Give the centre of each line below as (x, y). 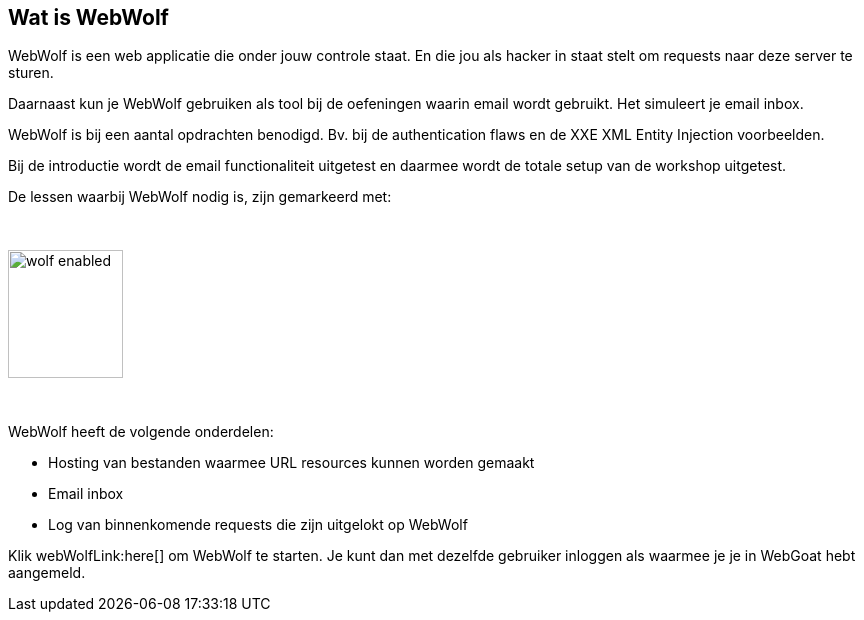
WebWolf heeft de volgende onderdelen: (141, 432)
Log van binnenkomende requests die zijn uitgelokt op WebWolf (258, 525)
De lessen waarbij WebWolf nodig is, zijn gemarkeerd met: (200, 197)
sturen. (31, 73)
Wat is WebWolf (88, 17)
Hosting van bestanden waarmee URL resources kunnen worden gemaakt (291, 463)
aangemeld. (47, 573)
